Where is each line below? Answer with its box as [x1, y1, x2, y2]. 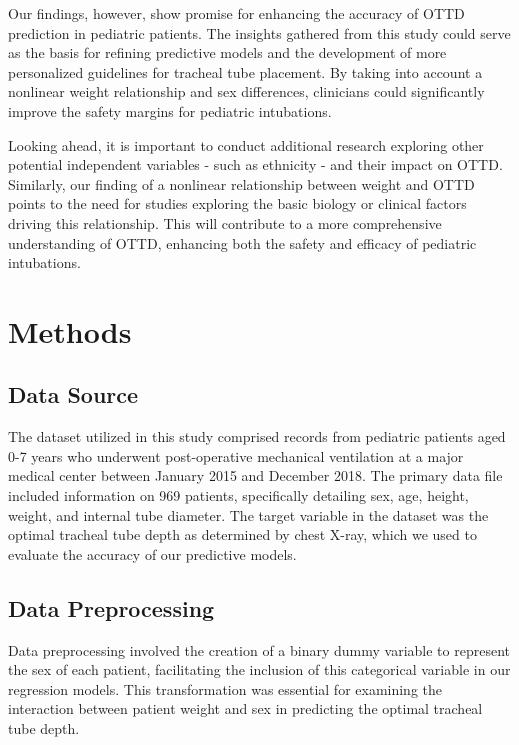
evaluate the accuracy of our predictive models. [8, 543, 297, 564]
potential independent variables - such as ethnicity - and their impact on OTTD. [8, 154, 503, 175]
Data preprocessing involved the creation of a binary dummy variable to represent [8, 639, 510, 660]
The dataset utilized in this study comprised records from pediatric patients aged [8, 426, 506, 447]
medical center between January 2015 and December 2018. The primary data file [8, 465, 503, 486]
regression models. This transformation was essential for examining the [8, 678, 443, 699]
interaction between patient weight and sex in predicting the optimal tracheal [8, 698, 483, 719]
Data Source [8, 379, 139, 410]
